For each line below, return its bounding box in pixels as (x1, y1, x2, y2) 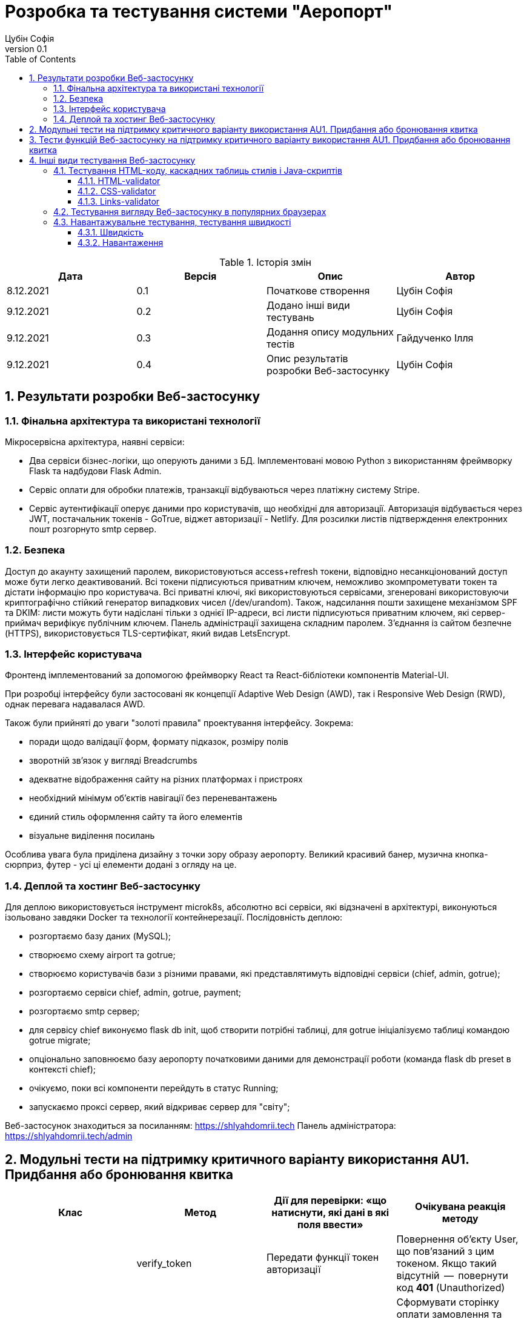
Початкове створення (267, 284, 370, 297)
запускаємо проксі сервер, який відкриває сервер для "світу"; (29, 1102, 290, 1112)
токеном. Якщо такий (396, 1257, 497, 1270)
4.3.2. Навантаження (78, 237, 164, 248)
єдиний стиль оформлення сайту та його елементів (29, 812, 243, 822)
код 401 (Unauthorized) (396, 1281, 505, 1294)
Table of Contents (5, 53, 76, 64)
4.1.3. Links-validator (78, 196, 160, 207)
